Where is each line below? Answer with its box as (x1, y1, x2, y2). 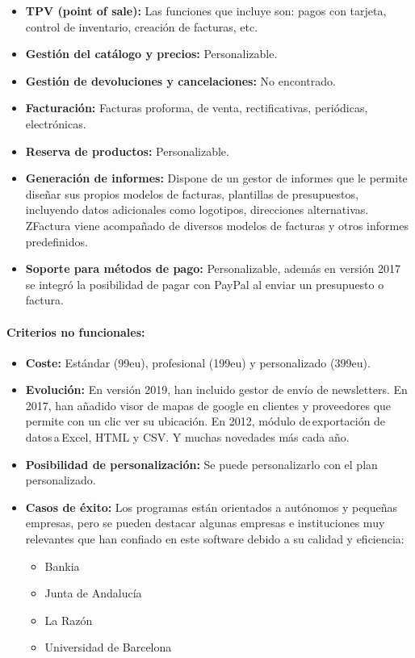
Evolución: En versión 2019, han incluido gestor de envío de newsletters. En (25, 381, 408, 398)
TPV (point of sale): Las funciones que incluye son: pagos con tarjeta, (25, 2, 387, 19)
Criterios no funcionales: (6, 323, 145, 340)
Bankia (44, 557, 80, 574)
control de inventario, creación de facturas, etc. (25, 18, 258, 35)
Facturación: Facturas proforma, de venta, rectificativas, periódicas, (25, 99, 368, 116)
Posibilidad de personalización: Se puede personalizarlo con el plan (25, 455, 378, 472)
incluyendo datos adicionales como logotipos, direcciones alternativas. (25, 201, 369, 218)
